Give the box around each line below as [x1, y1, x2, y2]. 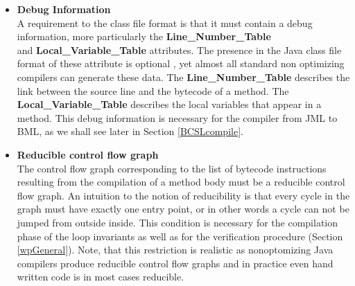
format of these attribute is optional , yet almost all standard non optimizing [17, 56, 345, 71]
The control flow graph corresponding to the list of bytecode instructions [17, 161, 327, 175]
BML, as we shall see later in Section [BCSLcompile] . [17, 124, 243, 138]
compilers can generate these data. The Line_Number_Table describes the [17, 69, 350, 84]
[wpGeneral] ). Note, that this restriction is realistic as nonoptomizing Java [17, 242, 334, 257]
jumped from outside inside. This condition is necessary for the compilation [17, 215, 338, 229]
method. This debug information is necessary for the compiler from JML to [17, 110, 338, 125]
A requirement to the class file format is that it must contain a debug [17, 15, 313, 30]
